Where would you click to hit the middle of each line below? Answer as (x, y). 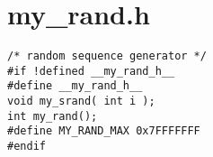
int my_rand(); (53, 116)
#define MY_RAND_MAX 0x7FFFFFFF (104, 131)
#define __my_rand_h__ (75, 86)
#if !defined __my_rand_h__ (91, 71)
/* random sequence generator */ (107, 56)
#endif (27, 147)
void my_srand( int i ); (81, 102)
